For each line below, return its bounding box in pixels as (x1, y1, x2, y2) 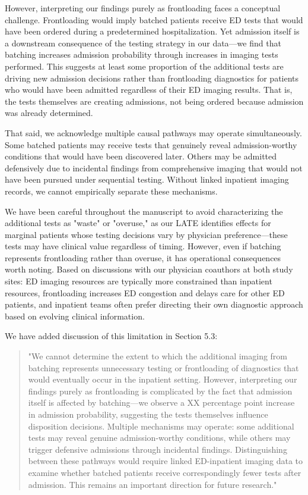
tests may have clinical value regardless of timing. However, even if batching (5, 240, 281, 252)
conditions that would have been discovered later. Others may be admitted (5, 150, 277, 162)
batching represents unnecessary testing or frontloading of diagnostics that (28, 361, 299, 374)
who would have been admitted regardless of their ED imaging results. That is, (5, 83, 293, 96)
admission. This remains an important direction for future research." (28, 478, 277, 490)
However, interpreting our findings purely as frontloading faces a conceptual (5, 2, 281, 14)
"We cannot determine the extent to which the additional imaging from (28, 350, 288, 362)
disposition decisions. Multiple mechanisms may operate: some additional (28, 419, 294, 432)
